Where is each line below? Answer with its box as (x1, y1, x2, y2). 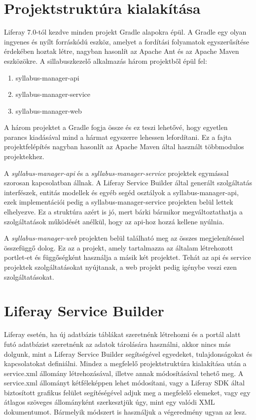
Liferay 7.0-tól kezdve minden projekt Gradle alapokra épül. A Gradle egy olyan (4, 27, 247, 37)
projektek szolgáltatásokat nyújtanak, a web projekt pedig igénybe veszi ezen (4, 262, 237, 272)
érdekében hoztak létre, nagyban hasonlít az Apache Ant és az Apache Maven (4, 46, 239, 56)
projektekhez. (4, 151, 44, 162)
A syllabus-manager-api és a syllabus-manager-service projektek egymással (4, 168, 229, 178)
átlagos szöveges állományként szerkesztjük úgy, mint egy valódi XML (4, 397, 215, 407)
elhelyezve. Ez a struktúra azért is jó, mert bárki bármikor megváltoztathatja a (4, 207, 243, 217)
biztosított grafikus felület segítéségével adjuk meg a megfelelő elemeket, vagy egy (4, 387, 251, 397)
